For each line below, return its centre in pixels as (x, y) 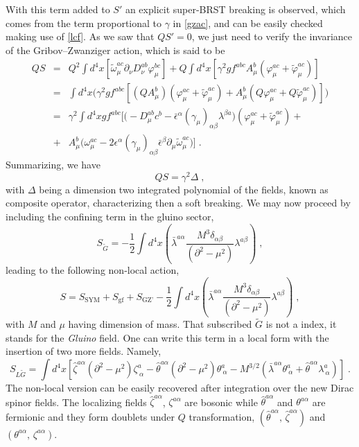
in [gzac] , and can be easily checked (248, 23)
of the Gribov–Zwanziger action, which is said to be (115, 50)
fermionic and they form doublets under (90, 416)
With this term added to (58, 9)
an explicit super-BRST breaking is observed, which (235, 9)
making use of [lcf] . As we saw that (80, 36)
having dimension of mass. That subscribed (160, 324)
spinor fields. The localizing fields (76, 402)
